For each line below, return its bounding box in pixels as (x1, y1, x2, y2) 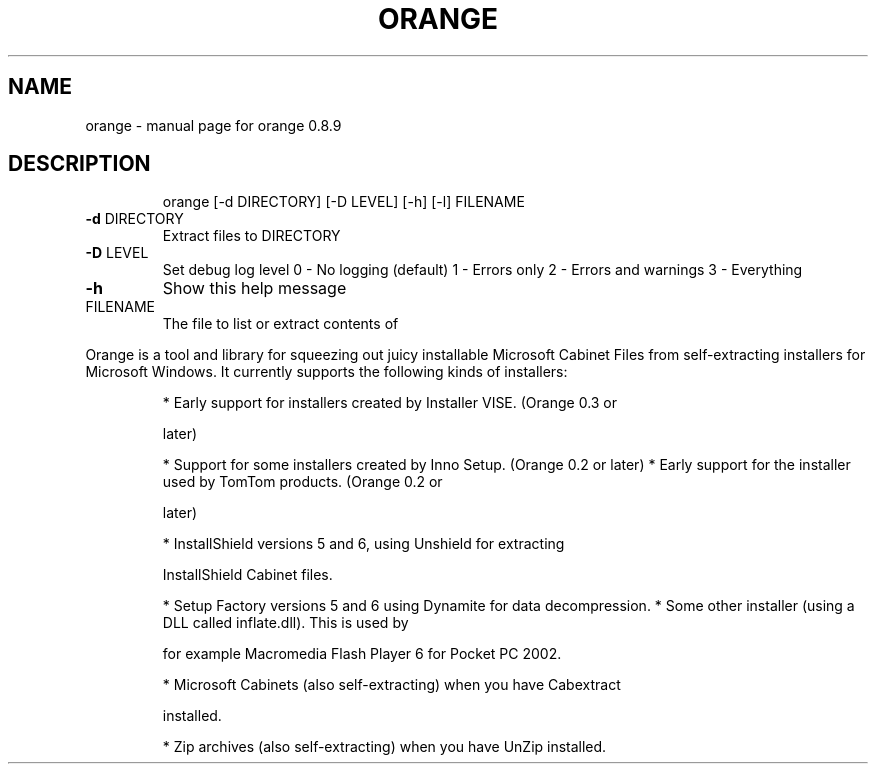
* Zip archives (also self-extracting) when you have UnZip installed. (162, 738, 607, 756)
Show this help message (162, 278, 347, 299)
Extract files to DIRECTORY (162, 227, 341, 245)
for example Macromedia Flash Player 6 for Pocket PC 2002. (162, 645, 562, 663)
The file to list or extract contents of (162, 315, 399, 333)
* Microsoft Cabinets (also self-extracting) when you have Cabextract (162, 676, 621, 694)
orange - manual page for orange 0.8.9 (85, 116, 342, 134)
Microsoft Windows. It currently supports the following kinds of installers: (85, 363, 568, 381)
